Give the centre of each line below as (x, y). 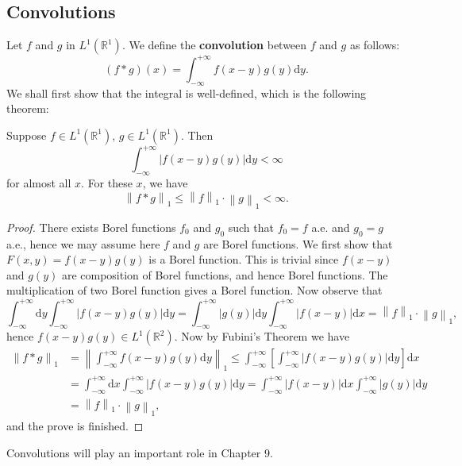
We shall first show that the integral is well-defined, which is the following (187, 92)
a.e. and (331, 227)
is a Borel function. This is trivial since (244, 259)
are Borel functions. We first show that (298, 243)
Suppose (27, 135)
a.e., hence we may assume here (83, 243)
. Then (197, 135)
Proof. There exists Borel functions (91, 227)
